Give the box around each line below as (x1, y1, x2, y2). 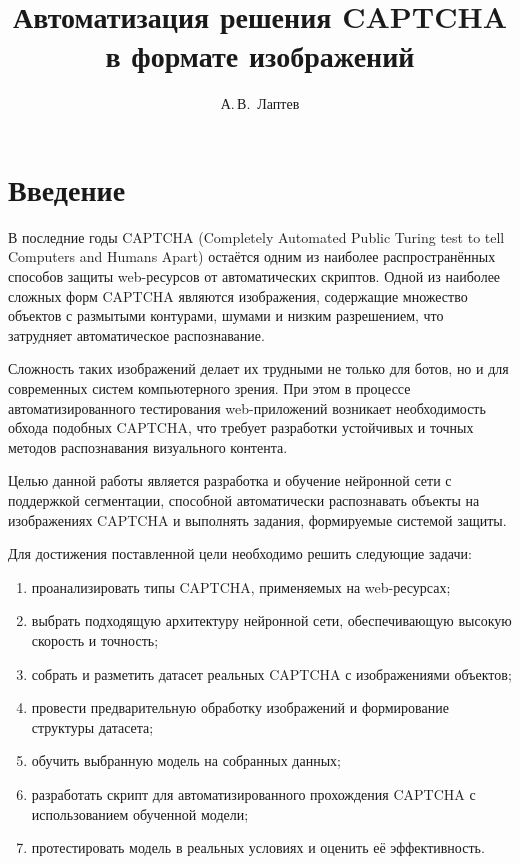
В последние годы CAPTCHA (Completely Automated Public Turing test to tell (8, 226, 505, 247)
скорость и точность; (31, 629, 159, 650)
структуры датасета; (31, 716, 154, 737)
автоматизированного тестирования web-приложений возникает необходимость (8, 397, 486, 418)
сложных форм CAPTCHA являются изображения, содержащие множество (8, 285, 468, 306)
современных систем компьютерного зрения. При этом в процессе (8, 378, 411, 398)
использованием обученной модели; (31, 803, 249, 824)
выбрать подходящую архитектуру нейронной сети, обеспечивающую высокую (31, 610, 512, 631)
